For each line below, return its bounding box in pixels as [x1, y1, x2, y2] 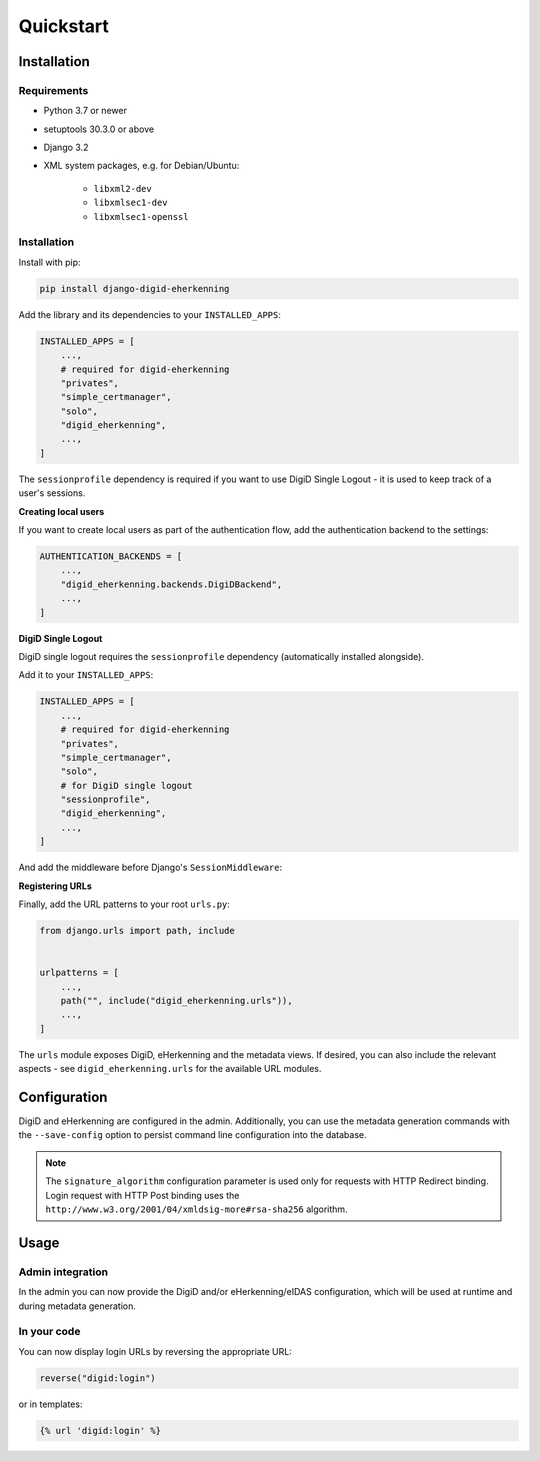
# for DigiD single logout [60, 780, 194, 791]
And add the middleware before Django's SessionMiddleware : [18, 861, 283, 874]
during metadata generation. [18, 1300, 137, 1312]
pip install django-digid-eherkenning [39, 283, 230, 294]
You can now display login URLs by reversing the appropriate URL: [18, 1345, 292, 1357]
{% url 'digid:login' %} [39, 1425, 162, 1436]
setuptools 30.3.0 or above [43, 123, 155, 135]
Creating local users [18, 505, 105, 517]
